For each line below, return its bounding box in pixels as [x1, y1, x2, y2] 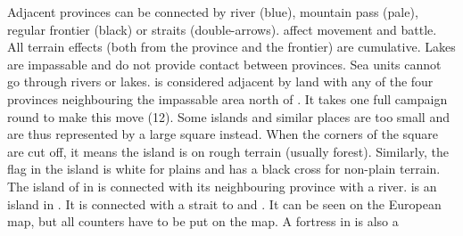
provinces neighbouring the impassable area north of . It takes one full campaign [7, 89, 448, 108]
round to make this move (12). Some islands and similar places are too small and [7, 107, 450, 126]
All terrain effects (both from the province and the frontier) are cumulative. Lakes [7, 37, 456, 56]
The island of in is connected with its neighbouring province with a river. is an [7, 176, 437, 195]
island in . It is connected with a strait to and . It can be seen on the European [7, 194, 442, 213]
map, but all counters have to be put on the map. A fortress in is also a [7, 212, 399, 231]
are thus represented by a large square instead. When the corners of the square [7, 125, 438, 143]
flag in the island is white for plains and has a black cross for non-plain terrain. [7, 159, 441, 178]
